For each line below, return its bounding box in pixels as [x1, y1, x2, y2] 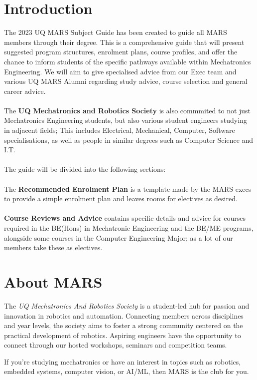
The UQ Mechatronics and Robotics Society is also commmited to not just [4, 105, 251, 115]
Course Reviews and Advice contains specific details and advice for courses [4, 213, 246, 223]
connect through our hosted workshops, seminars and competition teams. [4, 340, 227, 350]
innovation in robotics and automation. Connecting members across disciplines [4, 310, 244, 321]
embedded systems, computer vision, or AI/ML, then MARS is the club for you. [4, 366, 249, 377]
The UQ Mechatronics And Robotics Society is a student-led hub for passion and [4, 300, 250, 311]
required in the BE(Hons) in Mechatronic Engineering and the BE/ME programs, [4, 223, 254, 233]
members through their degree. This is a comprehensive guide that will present [4, 36, 245, 47]
